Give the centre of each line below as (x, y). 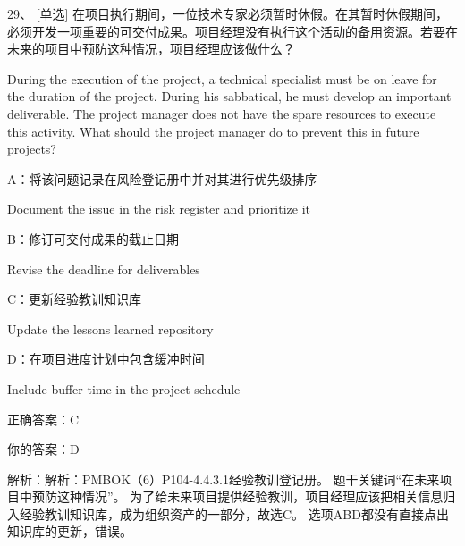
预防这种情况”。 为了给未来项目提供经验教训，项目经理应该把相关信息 (237, 496)
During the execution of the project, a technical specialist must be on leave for (222, 78)
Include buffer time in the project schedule (124, 388)
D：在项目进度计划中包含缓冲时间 (106, 359)
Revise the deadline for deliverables (104, 269)
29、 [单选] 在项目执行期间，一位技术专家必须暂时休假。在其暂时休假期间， (228, 13)
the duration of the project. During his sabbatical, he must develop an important (229, 96)
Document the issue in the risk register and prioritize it (159, 209)
